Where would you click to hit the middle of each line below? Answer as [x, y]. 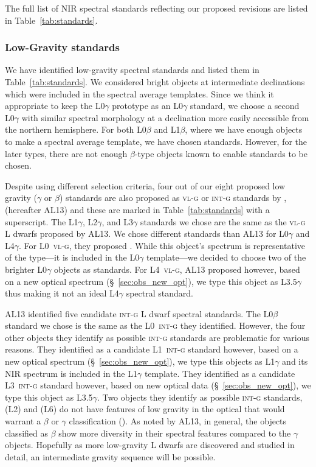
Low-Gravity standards [62, 47]
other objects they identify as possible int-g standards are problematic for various [157, 337]
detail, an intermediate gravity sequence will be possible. [110, 456]
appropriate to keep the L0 [55, 106]
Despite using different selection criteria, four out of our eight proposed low [145, 185]
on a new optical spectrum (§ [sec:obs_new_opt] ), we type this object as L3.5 [151, 281]
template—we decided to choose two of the [226, 257]
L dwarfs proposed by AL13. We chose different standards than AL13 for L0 [147, 233]
